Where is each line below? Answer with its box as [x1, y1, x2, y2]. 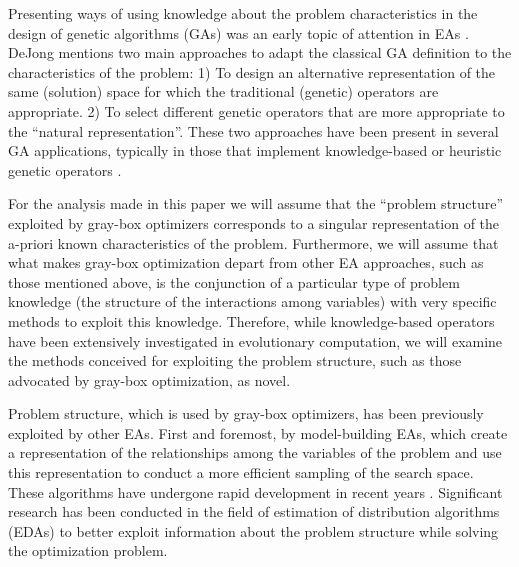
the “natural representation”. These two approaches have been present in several [8, 120, 499, 141]
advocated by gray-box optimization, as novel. [8, 369, 291, 390]
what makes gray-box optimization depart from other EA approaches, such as [8, 252, 484, 273]
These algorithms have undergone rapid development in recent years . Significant [8, 481, 503, 502]
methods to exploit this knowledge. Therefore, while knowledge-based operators [8, 310, 495, 331]
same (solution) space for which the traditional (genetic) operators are [8, 81, 439, 102]
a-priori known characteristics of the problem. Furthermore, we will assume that [8, 232, 499, 253]
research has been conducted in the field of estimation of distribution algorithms [8, 501, 500, 522]
